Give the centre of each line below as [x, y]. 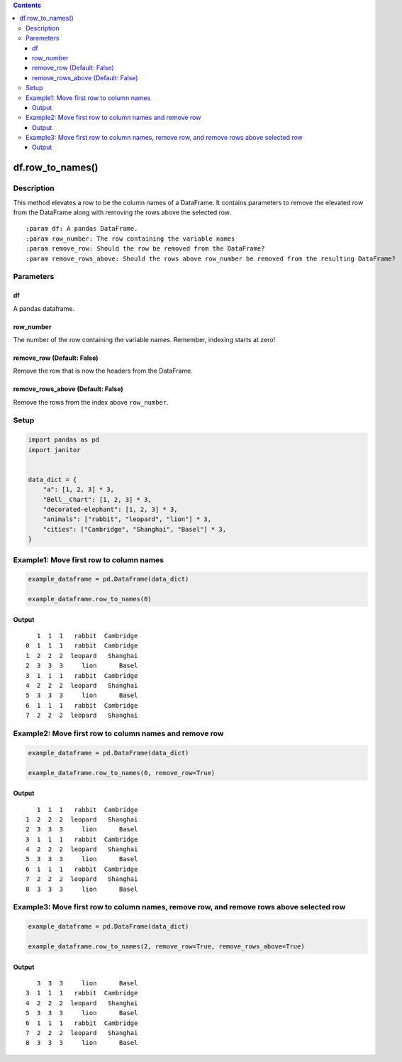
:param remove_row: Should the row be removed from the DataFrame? [145, 249]
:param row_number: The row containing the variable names [130, 239]
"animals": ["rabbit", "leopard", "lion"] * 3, [127, 519]
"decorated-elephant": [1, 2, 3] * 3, [110, 509]
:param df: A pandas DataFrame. [82, 229]
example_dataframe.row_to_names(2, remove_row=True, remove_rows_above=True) [166, 946]
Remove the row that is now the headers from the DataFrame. [103, 371]
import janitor [54, 450]
